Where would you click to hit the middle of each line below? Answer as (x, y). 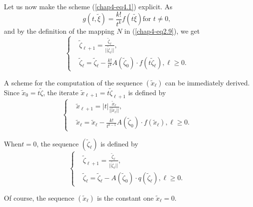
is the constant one (125, 197)
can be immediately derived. (208, 82)
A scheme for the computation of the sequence (73, 82)
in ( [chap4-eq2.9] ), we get (162, 31)
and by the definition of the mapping (59, 31)
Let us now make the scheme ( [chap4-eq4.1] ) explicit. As (88, 6)
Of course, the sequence (39, 197)
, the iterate (61, 93)
